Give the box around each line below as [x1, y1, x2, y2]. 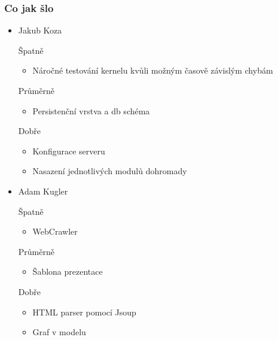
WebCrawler [32, 225, 78, 238]
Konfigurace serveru [32, 144, 105, 157]
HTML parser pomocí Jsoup [32, 305, 136, 318]
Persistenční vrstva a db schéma [32, 104, 150, 117]
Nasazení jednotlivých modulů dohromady [32, 165, 187, 177]
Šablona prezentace [32, 265, 103, 278]
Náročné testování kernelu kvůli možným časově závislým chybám [32, 64, 273, 77]
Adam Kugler [18, 184, 68, 197]
